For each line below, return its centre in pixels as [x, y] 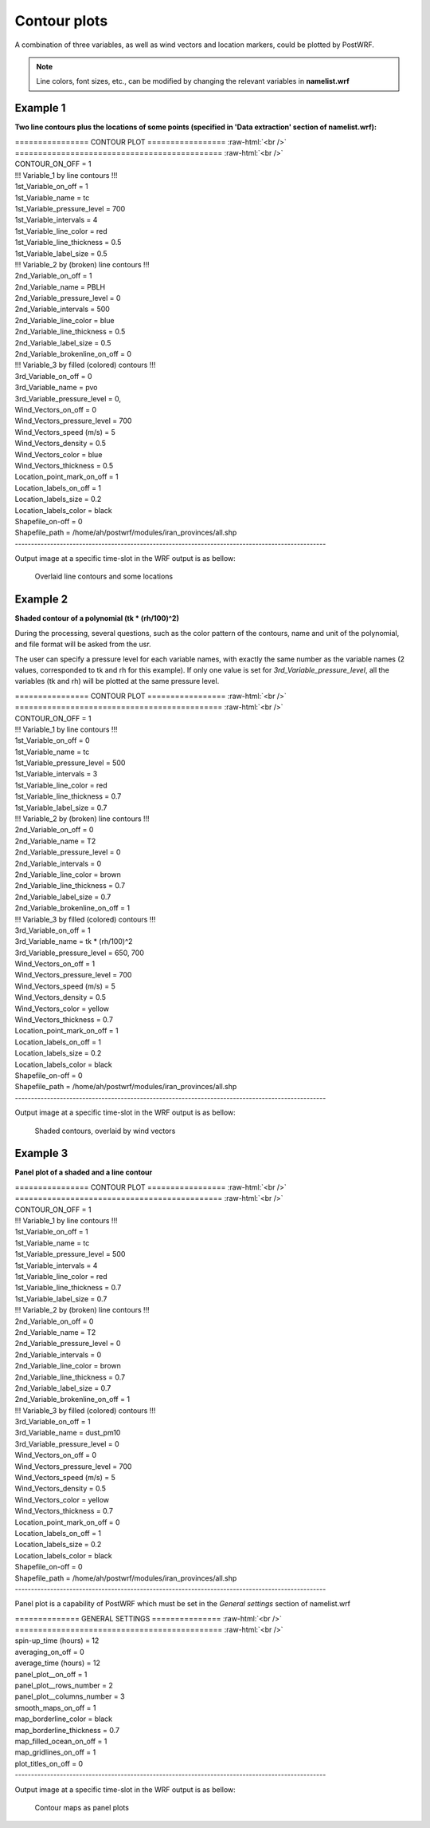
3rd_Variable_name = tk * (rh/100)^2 [74, 942]
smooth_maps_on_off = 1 [55, 1708]
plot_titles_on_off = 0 [49, 1763]
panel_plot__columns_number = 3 [70, 1696]
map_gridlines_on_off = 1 [55, 1752]
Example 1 [40, 108]
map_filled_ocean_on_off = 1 [61, 1741]
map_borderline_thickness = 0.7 [67, 1730]
